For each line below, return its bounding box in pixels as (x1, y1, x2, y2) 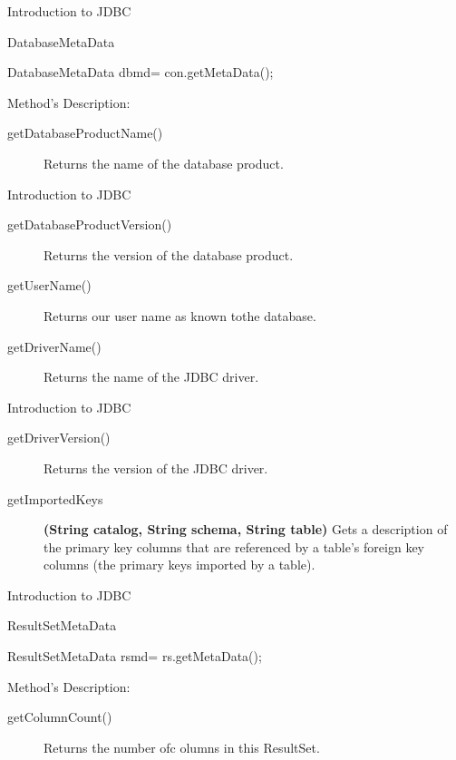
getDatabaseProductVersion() (7, 215, 172, 234)
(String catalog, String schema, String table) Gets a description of (44, 520, 448, 539)
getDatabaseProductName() (7, 123, 163, 142)
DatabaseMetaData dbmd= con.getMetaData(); (7, 63, 274, 82)
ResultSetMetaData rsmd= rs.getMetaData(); (7, 647, 262, 666)
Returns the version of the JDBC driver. (44, 458, 268, 477)
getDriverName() (7, 336, 102, 356)
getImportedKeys (7, 489, 103, 508)
